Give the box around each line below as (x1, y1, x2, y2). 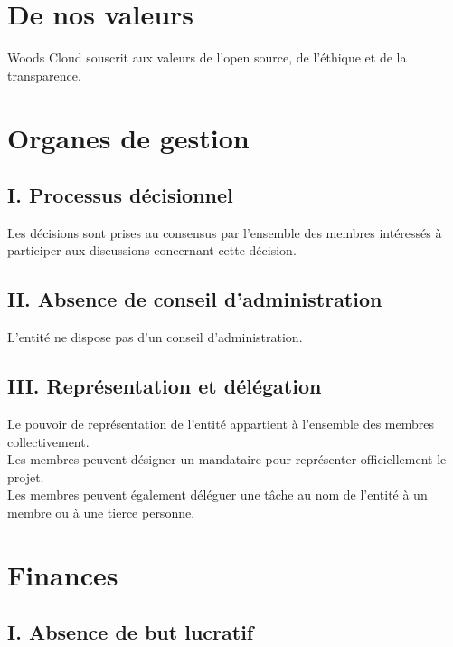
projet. (7, 467, 44, 486)
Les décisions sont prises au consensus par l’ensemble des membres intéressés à (7, 223, 442, 242)
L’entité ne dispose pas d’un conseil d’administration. (7, 328, 303, 347)
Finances (7, 556, 118, 593)
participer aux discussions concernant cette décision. (7, 241, 297, 260)
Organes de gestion (7, 119, 250, 156)
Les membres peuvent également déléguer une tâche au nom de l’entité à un (7, 485, 428, 504)
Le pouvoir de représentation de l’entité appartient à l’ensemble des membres (7, 414, 434, 433)
